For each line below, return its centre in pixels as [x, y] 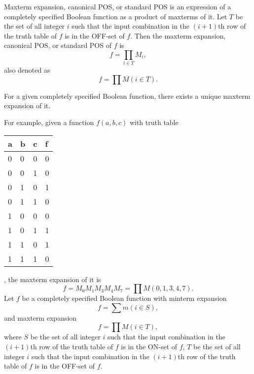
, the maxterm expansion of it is [53, 279]
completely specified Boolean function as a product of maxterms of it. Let [116, 16]
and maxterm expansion [40, 317]
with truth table [154, 122]
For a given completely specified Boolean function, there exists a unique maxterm [127, 96]
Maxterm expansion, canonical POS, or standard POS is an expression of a [118, 6]
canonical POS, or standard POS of [58, 45]
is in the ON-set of [149, 347]
